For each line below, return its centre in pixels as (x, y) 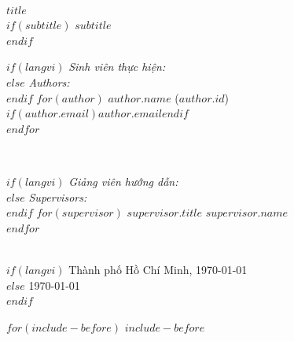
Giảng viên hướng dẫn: (123, 181)
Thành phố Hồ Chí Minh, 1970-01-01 (158, 269)
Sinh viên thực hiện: (117, 67)
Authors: (49, 82)
